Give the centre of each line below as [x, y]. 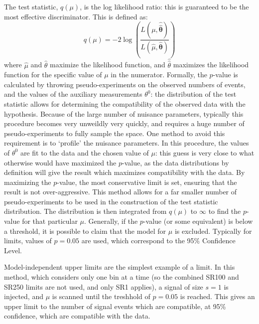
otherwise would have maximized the [60, 162]
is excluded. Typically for [213, 231]
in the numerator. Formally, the [159, 75]
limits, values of [28, 241]
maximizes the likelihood [211, 65]
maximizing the [28, 182]
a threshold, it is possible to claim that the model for [85, 231]
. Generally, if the [111, 221]
